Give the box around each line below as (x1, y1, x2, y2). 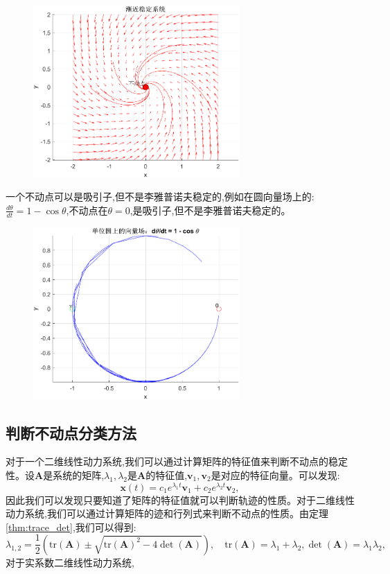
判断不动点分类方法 (6, 421, 136, 443)
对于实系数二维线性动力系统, (6, 555, 134, 569)
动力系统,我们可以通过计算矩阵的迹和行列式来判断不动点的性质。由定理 (6, 506, 328, 521)
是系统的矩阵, (43, 467, 105, 482)
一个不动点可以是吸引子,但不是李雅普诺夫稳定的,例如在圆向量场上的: (6, 189, 314, 204)
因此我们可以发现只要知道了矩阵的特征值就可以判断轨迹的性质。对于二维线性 (6, 492, 355, 507)
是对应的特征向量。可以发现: (211, 467, 340, 482)
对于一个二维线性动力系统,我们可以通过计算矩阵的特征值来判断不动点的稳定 (6, 454, 348, 469)
